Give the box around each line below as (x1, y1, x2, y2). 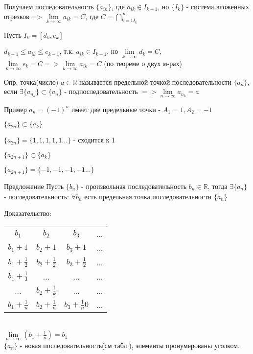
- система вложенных (186, 1, 250, 11)
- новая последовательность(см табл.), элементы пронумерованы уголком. (20, 340, 240, 350)
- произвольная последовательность (81, 181, 187, 191)
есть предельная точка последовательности (84, 191, 212, 201)
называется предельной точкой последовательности (79, 76, 231, 87)
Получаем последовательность (4, 1, 94, 11)
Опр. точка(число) (4, 76, 59, 87)
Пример (4, 104, 27, 114)
